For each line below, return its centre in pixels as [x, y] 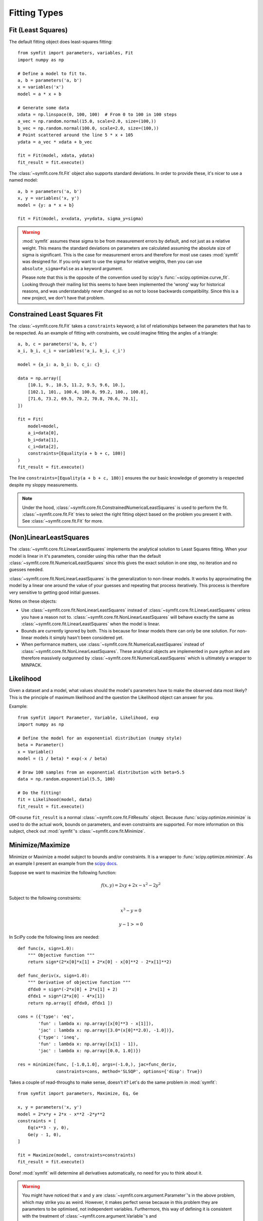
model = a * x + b [40, 94]
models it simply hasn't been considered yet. [78, 638]
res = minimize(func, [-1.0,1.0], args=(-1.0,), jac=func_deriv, [97, 1064]
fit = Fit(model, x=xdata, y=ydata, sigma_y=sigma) [81, 219]
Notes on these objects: [33, 601]
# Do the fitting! [40, 793]
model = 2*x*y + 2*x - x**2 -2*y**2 [61, 1114]
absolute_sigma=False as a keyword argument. [73, 268]
